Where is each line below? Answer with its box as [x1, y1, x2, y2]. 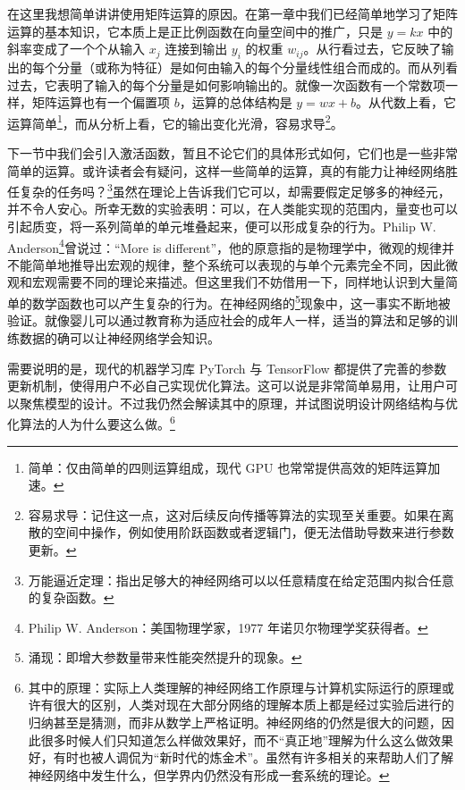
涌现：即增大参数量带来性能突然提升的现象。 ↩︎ [28, 648, 302, 667]
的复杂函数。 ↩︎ [28, 588, 114, 607]
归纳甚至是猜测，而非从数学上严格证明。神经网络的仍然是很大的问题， [28, 713, 442, 732]
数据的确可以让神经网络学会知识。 [19, 328, 220, 347]
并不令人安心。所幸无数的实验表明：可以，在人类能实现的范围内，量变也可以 [7, 199, 458, 218]
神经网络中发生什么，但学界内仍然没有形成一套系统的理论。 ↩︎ [28, 765, 390, 784]
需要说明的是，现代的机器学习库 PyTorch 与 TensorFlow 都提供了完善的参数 [7, 358, 447, 377]
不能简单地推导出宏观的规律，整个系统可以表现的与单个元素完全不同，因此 [7, 255, 445, 273]
